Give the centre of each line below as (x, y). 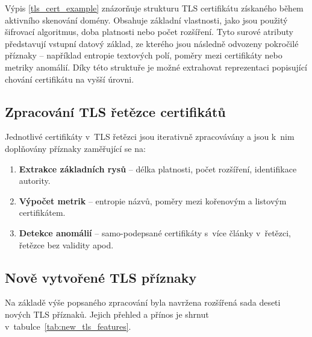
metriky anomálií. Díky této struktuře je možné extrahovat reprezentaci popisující (156, 67)
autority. (35, 181)
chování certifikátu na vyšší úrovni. (70, 79)
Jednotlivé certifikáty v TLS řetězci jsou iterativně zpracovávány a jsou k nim (150, 137)
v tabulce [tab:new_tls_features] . (68, 326)
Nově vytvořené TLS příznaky (101, 277)
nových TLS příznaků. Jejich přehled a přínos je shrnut (107, 314)
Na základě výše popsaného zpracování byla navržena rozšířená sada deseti (143, 302)
